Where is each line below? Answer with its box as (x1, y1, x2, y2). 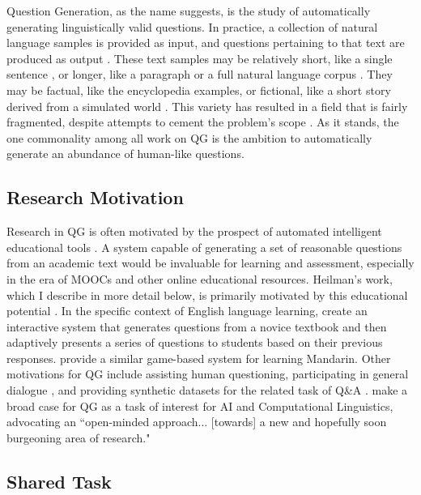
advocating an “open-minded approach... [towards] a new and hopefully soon (6, 413, 387, 430)
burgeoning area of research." (6, 429, 151, 446)
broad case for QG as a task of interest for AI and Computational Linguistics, (6, 397, 393, 414)
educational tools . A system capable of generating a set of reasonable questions (6, 238, 402, 255)
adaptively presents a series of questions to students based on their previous (6, 334, 383, 351)
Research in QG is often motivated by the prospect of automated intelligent (6, 223, 382, 240)
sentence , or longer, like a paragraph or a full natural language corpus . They (6, 66, 393, 83)
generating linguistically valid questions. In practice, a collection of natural (6, 18, 378, 35)
